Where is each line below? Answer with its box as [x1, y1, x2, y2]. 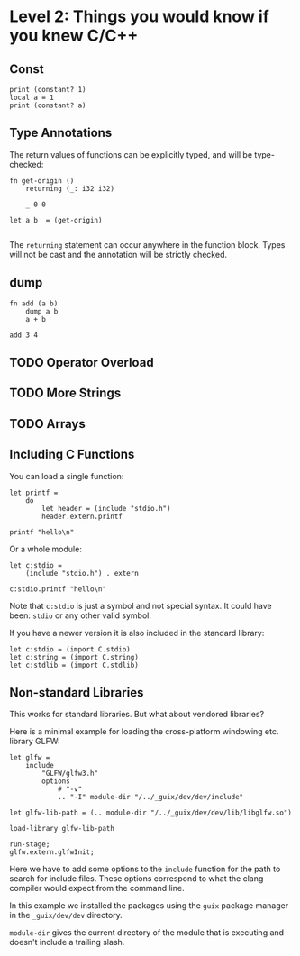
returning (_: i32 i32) [25, 184, 115, 193]
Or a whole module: [9, 543, 83, 554]
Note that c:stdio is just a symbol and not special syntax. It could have [9, 600, 272, 611]
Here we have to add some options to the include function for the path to [9, 863, 281, 875]
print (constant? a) [9, 101, 87, 110]
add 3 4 [9, 331, 39, 340]
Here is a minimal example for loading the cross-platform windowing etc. [9, 726, 279, 737]
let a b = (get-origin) [9, 215, 103, 224]
